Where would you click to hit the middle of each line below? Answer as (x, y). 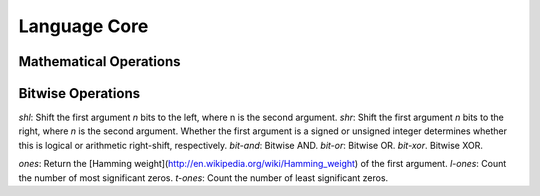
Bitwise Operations (79, 93)
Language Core (83, 26)
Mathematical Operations (99, 61)
